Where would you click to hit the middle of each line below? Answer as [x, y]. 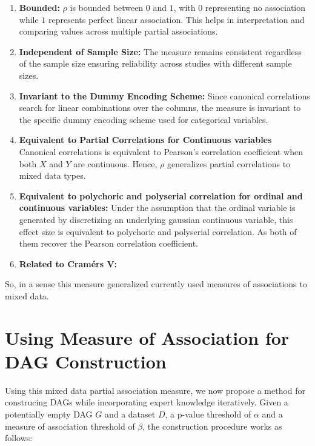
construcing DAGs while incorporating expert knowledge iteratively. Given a [147, 402]
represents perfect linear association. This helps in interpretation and [177, 19]
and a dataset [130, 414]
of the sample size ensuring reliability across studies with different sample [155, 63]
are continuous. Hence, [115, 163]
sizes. [29, 75]
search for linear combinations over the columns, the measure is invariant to [160, 108]
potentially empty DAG [49, 414]
